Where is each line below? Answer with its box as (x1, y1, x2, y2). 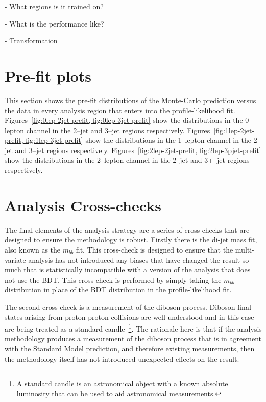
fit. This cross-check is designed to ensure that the (76, 244, 233, 255)
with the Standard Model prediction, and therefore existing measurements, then (5, 343, 255, 354)
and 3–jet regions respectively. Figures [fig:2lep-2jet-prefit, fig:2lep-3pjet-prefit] (15, 144, 261, 155)
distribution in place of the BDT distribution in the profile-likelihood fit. (5, 284, 232, 295)
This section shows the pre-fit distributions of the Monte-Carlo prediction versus (5, 94, 256, 105)
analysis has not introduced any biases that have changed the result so (28, 254, 249, 265)
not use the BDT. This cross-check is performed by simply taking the (5, 274, 222, 285)
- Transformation (5, 35, 58, 46)
